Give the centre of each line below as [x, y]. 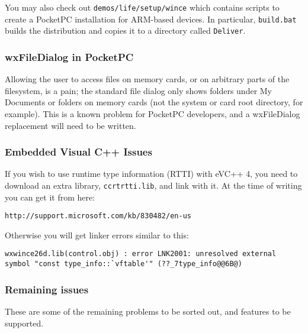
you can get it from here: [50, 197]
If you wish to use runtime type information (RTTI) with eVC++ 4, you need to [151, 174]
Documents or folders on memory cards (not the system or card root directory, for [154, 102]
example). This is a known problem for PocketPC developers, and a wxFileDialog [153, 113]
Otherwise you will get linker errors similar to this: [97, 235]
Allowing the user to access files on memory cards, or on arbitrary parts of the [147, 79]
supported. [24, 323]
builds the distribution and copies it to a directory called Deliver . [125, 30]
